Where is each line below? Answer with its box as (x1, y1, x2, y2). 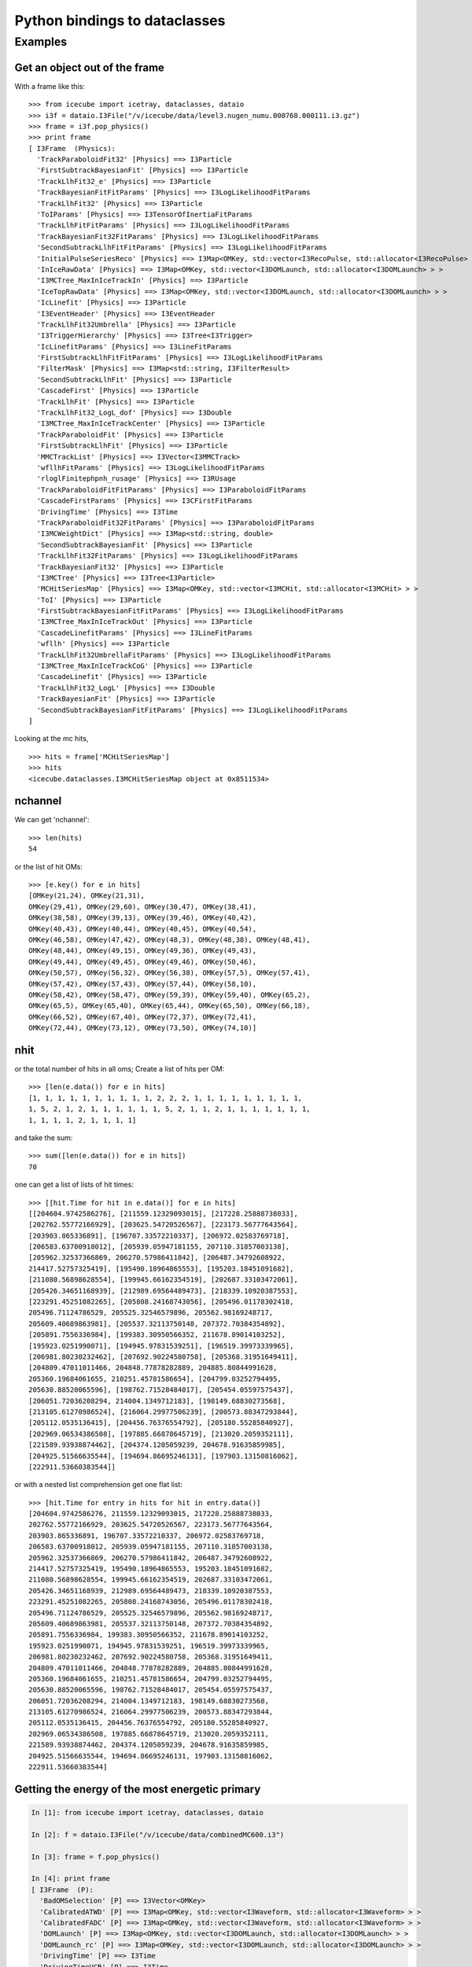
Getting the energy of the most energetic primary (14, 1782, 261, 1795)
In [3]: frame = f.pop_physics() (31, 1852, 160, 1861)
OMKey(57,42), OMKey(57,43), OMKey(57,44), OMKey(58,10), (28, 980, 257, 988)
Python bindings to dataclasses (14, 12, 226, 29)
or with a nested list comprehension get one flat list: (14, 1480, 183, 1489)
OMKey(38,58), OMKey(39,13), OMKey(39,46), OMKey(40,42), (28, 913, 257, 922)
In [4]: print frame (31, 1874, 110, 1884)
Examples (14, 35, 68, 49)
